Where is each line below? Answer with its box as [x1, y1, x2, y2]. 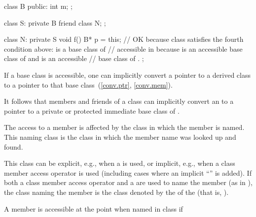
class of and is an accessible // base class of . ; [4, 53, 144, 63]
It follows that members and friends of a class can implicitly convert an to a [4, 96, 234, 106]
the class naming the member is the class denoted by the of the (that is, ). [4, 186, 229, 197]
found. [4, 141, 23, 152]
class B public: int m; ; [4, 1, 73, 11]
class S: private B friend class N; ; [4, 17, 106, 28]
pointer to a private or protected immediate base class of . [4, 105, 180, 116]
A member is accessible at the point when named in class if [4, 203, 183, 214]
